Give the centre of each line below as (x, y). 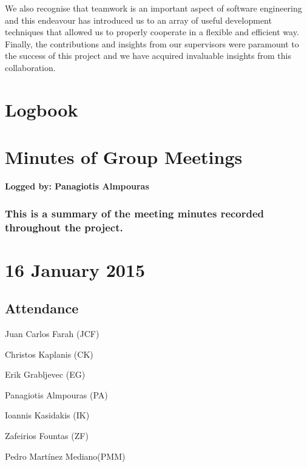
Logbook (42, 109)
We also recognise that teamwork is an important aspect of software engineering (153, 8)
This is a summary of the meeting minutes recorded (135, 213)
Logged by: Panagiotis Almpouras (77, 186)
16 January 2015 (75, 269)
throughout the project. (64, 227)
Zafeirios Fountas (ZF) (47, 435)
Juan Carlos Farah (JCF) (52, 333)
